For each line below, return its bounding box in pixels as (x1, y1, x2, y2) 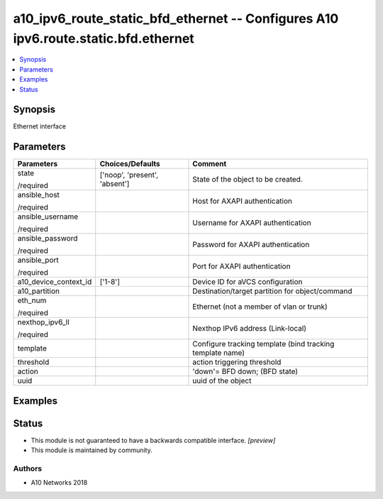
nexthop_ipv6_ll (17, 317, 70, 327)
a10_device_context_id (17, 277, 92, 287)
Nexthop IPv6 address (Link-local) (192, 324, 307, 334)
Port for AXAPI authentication (192, 261, 291, 271)
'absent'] (99, 179, 130, 189)
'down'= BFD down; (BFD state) (192, 366, 298, 376)
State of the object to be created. (192, 175, 303, 185)
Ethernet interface (13, 122, 67, 131)
